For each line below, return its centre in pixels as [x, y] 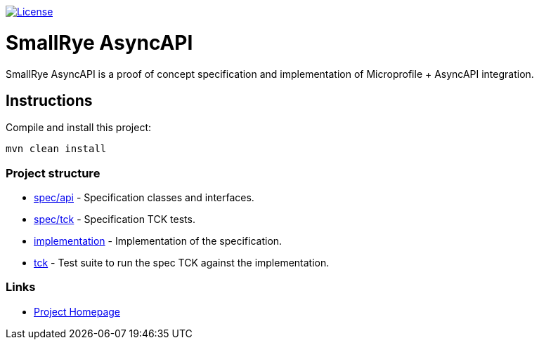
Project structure [53, 173]
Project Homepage [77, 311]
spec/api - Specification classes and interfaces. [144, 198]
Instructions [49, 100]
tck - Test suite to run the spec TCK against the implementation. [182, 263]
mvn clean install [56, 149]
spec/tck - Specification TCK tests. [115, 219]
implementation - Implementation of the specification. [158, 241]
